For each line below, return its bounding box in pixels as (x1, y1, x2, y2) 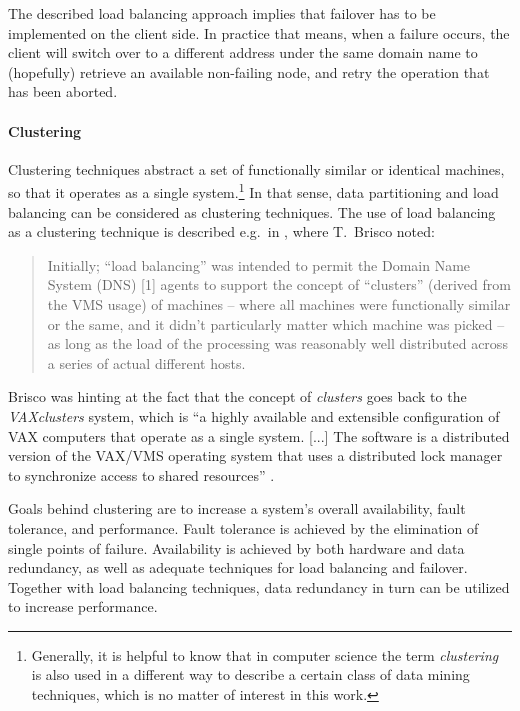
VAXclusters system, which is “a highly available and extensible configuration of (8, 405, 500, 426)
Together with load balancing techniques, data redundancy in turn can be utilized (8, 576, 510, 597)
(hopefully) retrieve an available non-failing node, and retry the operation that (8, 61, 490, 82)
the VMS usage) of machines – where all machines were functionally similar (47, 293, 511, 314)
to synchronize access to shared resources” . (8, 464, 275, 485)
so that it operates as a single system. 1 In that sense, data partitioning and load (8, 179, 499, 203)
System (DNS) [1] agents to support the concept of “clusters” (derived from (47, 274, 511, 295)
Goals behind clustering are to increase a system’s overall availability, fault (8, 498, 466, 519)
